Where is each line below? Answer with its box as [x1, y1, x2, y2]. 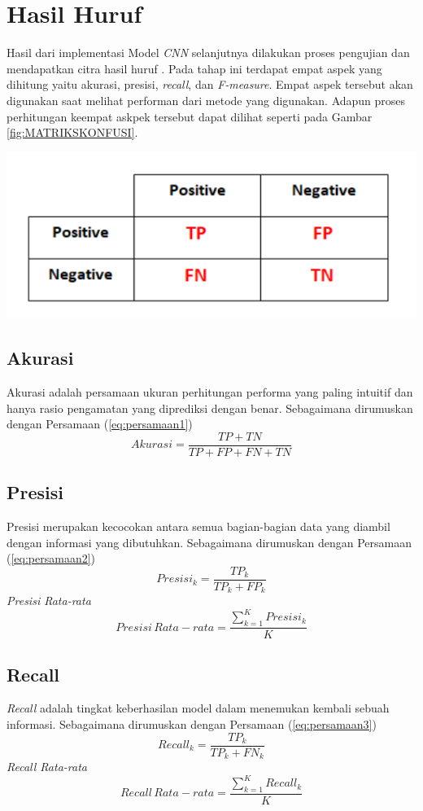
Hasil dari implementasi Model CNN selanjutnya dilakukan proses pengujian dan [7, 44, 410, 61]
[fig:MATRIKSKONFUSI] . [7, 124, 138, 141]
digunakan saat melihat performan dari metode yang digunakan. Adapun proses [7, 91, 406, 108]
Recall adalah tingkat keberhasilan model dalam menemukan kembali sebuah [7, 699, 390, 717]
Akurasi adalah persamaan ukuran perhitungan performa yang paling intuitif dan [7, 383, 413, 400]
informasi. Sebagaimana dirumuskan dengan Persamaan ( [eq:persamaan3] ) [7, 715, 377, 732]
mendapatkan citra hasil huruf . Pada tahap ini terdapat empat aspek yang [7, 59, 382, 77]
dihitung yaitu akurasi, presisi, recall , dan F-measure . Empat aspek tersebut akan [7, 76, 413, 93]
